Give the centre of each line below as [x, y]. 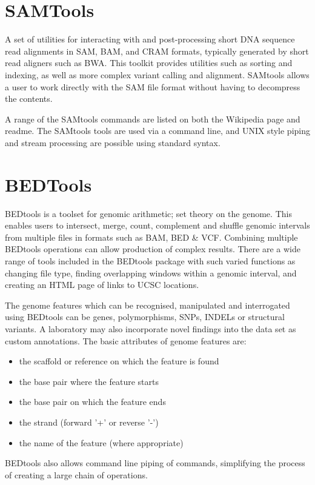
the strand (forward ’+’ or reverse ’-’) [89, 422]
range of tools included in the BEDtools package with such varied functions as [150, 260]
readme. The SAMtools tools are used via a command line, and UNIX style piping [157, 131]
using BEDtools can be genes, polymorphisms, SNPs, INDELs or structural [145, 317]
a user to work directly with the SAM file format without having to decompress [153, 86]
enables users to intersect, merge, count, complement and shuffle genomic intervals [157, 225]
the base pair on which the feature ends [92, 402]
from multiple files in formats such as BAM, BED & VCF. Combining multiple [151, 237]
